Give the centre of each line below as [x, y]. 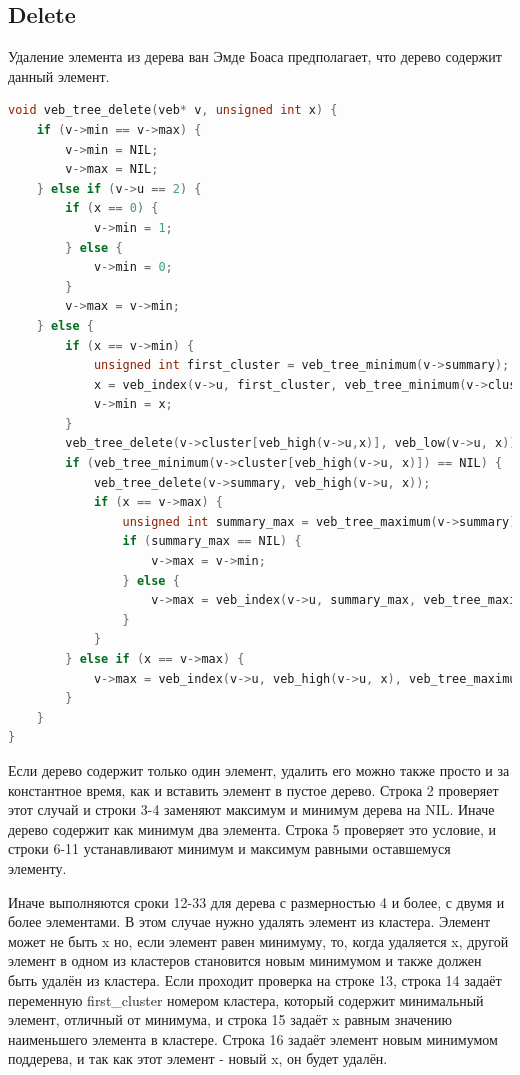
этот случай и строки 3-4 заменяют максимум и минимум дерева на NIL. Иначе [251, 809]
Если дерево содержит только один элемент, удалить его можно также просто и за [259, 769]
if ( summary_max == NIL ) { [212, 541]
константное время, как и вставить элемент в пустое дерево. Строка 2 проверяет [253, 789]
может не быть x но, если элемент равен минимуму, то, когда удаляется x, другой [258, 940]
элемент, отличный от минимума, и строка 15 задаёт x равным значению [230, 1019]
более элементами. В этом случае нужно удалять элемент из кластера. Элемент [249, 921]
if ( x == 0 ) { [112, 208]
